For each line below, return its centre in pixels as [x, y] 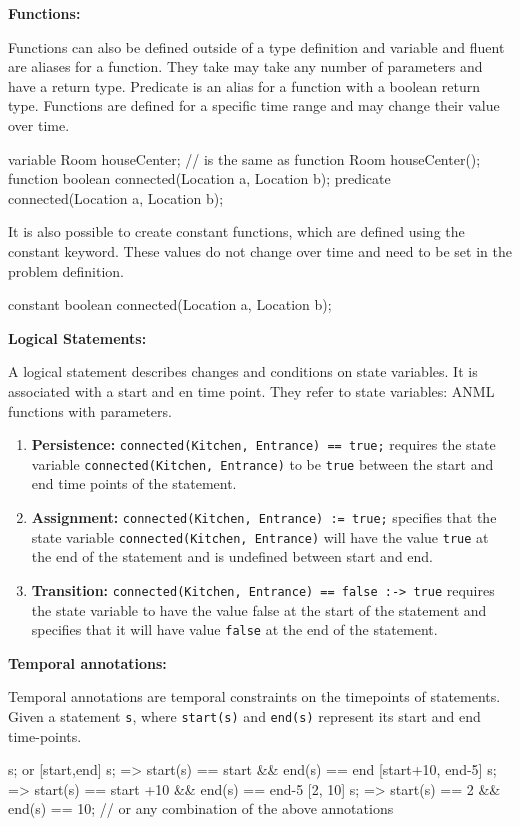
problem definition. [66, 270]
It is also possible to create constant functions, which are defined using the [236, 231]
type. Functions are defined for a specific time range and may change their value [254, 105]
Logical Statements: [77, 337]
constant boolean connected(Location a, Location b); [170, 304]
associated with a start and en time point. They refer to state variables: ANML [251, 390]
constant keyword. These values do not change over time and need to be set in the [260, 250]
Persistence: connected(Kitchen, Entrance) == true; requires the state [263, 444]
